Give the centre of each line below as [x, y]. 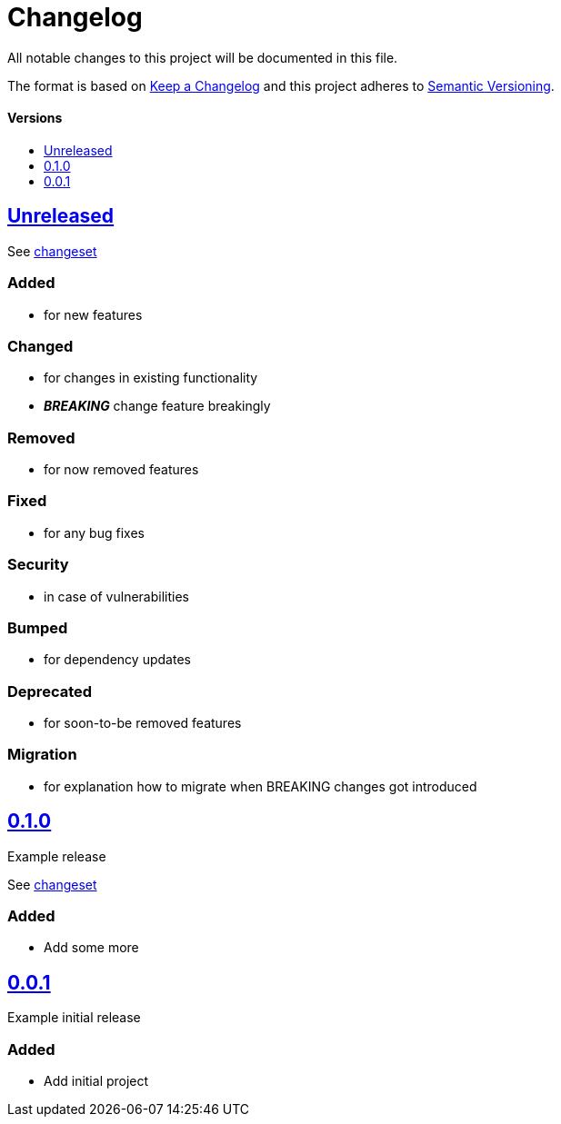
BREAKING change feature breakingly [157, 406]
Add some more [91, 948]
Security [38, 565]
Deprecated [50, 691]
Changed [40, 346]
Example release [57, 856]
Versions [35, 118]
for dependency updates [117, 660]
